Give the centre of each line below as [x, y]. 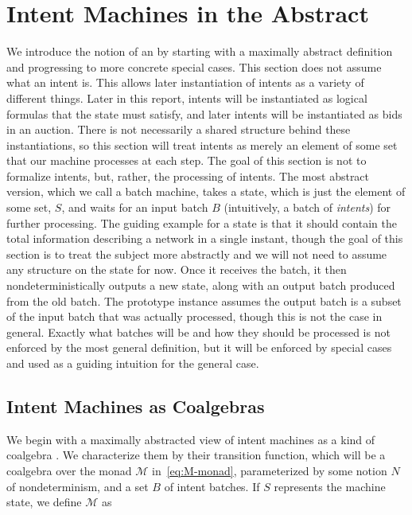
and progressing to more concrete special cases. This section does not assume [194, 66]
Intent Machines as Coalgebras [136, 406]
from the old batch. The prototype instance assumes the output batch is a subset [204, 300]
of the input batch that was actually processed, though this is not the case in [194, 316]
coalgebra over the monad [69, 470]
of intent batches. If [212, 486]
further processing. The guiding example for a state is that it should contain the [202, 222]
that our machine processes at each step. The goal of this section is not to [187, 160]
